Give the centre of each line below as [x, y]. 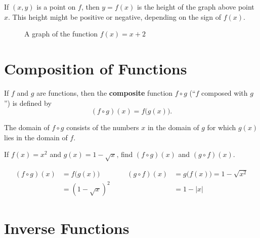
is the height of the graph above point [196, 7]
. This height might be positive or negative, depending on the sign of [115, 16]
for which [222, 127]
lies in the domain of [36, 137]
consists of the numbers [103, 127]
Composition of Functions [96, 68]
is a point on [56, 7]
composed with [225, 92]
